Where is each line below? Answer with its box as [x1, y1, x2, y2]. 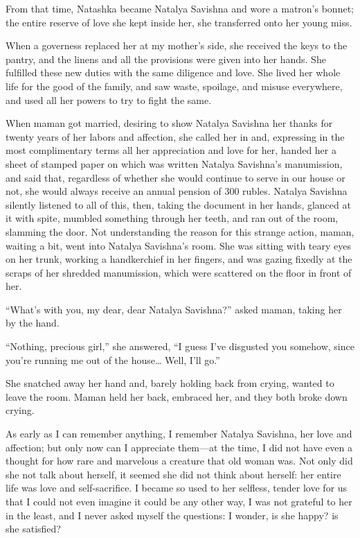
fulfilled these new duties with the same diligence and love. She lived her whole [6, 65, 341, 80]
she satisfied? [6, 521, 61, 536]
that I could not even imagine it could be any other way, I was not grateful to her [6, 494, 352, 508]
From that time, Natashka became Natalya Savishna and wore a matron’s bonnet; [6, 1, 354, 15]
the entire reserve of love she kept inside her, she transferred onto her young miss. [6, 15, 352, 29]
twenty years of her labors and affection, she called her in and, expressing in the [6, 129, 345, 144]
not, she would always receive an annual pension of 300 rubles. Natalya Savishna [6, 184, 348, 198]
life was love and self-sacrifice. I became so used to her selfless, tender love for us [6, 480, 348, 495]
